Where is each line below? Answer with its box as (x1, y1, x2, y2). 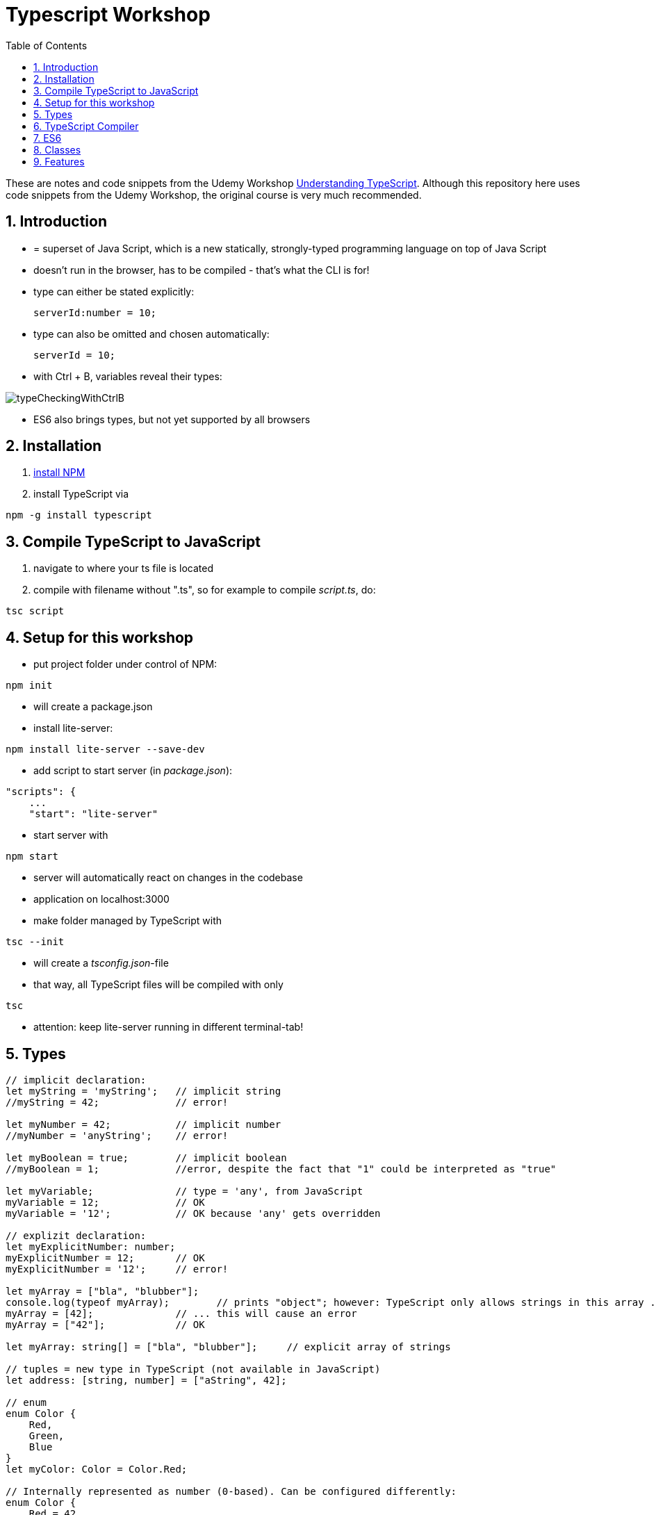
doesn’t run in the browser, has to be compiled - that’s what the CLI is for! (33, 263, 370, 276)
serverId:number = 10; (33, 306, 157, 318)
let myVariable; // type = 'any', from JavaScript (6, 1185, 363, 1197)
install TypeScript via (33, 488, 129, 500)
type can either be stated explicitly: (33, 285, 195, 297)
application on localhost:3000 (33, 893, 170, 906)
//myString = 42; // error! (6, 1096, 229, 1108)
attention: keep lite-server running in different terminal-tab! (33, 1021, 304, 1033)
